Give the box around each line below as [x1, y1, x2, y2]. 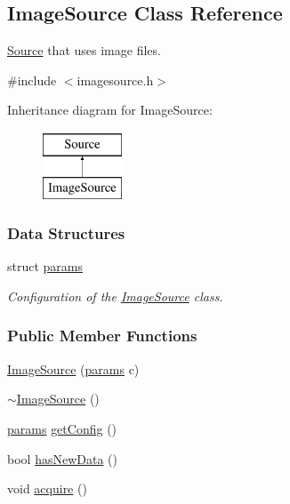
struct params [7, 257, 84, 276]
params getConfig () [7, 419, 117, 437]
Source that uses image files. [7, 41, 161, 60]
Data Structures [7, 222, 125, 244]
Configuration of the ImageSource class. [7, 286, 223, 305]
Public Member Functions [7, 324, 197, 347]
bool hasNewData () [7, 449, 117, 468]
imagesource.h [77, 70, 154, 89]
